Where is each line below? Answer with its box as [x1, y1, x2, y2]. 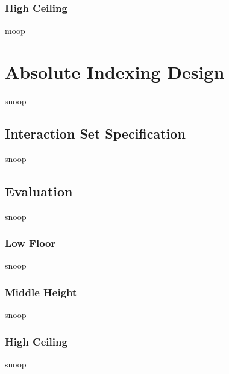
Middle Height [5, 284, 77, 299]
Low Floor [5, 235, 56, 251]
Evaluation [5, 181, 73, 200]
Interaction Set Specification [5, 123, 186, 142]
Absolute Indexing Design [5, 60, 225, 84]
